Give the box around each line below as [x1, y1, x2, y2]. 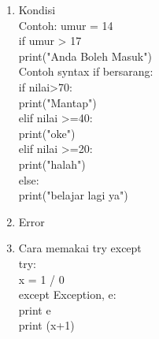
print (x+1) [18, 317, 75, 333]
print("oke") [18, 125, 76, 141]
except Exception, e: [18, 286, 116, 303]
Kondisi [18, 2, 56, 17]
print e [18, 301, 51, 318]
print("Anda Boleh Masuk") [18, 47, 152, 64]
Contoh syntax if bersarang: [18, 63, 153, 80]
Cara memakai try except [18, 240, 142, 256]
